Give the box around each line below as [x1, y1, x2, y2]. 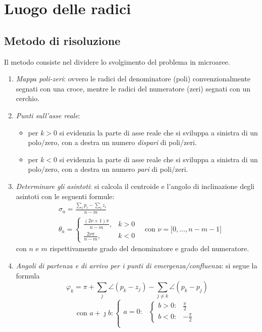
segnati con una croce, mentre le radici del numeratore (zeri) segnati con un [16, 83, 251, 93]
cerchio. [16, 93, 40, 104]
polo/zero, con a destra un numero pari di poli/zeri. [28, 164, 188, 174]
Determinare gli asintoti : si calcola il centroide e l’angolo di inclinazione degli [16, 180, 254, 191]
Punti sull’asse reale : [16, 110, 80, 120]
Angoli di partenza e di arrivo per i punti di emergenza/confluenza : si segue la [16, 260, 257, 270]
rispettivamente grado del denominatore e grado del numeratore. [49, 243, 249, 254]
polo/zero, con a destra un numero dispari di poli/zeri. [28, 137, 197, 148]
